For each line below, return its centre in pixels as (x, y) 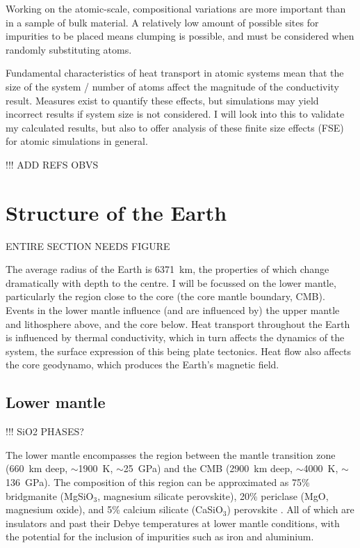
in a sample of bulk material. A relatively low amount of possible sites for (162, 22)
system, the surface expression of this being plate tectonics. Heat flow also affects (178, 351)
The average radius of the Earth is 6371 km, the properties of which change (167, 269)
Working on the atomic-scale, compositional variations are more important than (176, 8)
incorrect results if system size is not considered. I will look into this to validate (175, 114)
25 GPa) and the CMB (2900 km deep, (208, 468)
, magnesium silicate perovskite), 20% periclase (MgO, (213, 495)
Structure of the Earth (116, 212)
